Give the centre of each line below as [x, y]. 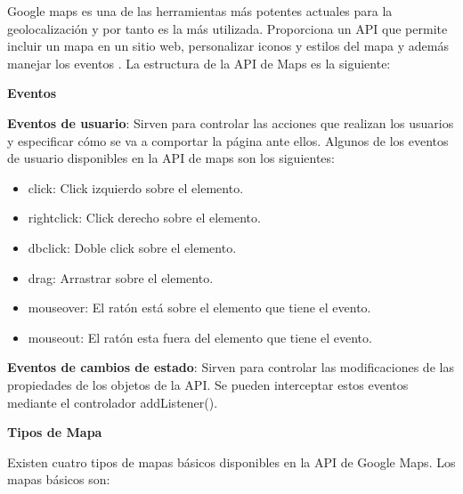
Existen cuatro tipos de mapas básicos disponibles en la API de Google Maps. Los [231, 462]
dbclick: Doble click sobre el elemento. [132, 247]
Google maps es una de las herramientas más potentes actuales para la [200, 11]
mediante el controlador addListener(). [113, 402]
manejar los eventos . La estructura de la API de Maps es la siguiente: [199, 63]
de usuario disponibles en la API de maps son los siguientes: [171, 158]
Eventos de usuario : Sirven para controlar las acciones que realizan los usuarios [231, 122]
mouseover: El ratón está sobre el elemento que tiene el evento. [199, 308]
